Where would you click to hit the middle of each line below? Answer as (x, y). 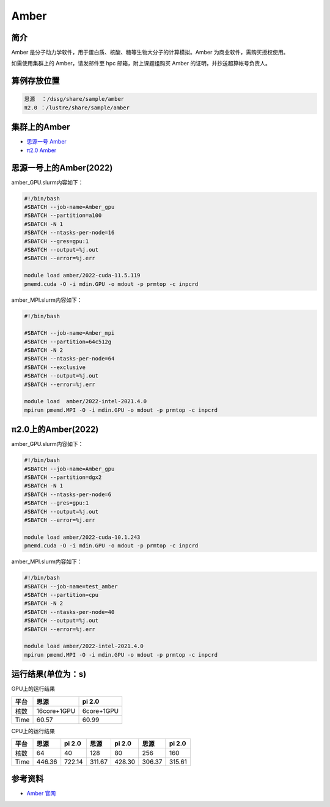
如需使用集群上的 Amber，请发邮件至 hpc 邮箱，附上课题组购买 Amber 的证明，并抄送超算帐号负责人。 (141, 64)
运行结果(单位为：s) (49, 674)
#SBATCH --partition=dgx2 (63, 477)
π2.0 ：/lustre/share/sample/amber (77, 108)
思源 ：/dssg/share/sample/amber (74, 99)
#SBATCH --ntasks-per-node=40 (69, 612)
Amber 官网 (41, 794)
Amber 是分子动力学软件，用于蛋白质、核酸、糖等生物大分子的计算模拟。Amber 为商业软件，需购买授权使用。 (150, 53)
